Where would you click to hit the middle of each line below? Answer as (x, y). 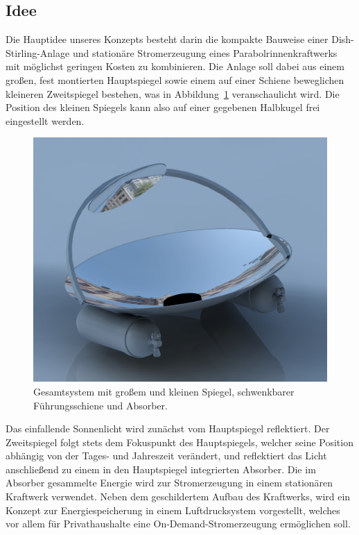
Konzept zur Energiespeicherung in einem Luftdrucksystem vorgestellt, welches (173, 510)
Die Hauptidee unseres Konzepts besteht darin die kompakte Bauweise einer (167, 39)
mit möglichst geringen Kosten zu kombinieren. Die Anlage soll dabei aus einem (175, 66)
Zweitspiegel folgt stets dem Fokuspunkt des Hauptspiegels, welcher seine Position (179, 442)
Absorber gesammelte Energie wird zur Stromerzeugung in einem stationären (169, 483)
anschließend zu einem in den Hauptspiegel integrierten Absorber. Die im (161, 469)
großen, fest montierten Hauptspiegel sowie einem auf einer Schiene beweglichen (175, 79)
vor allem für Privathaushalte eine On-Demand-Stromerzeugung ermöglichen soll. (178, 524)
